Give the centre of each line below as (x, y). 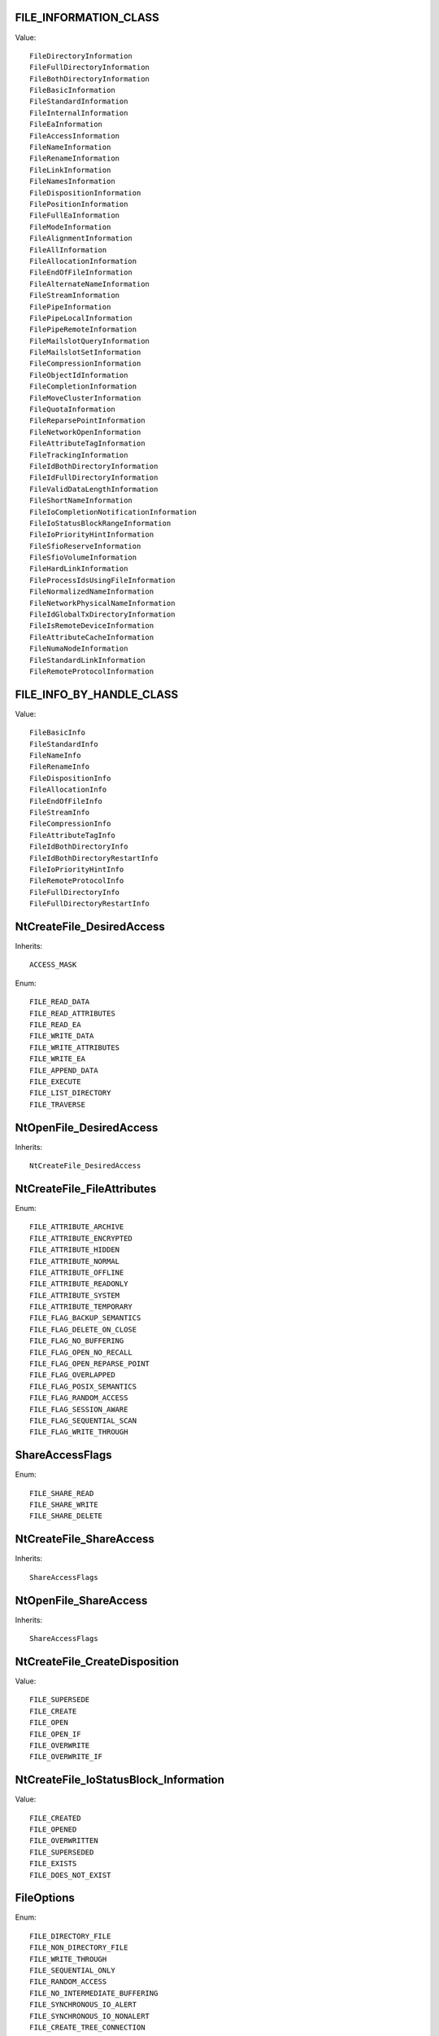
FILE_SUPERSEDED (62, 1852)
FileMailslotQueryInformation (90, 341)
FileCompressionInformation (85, 364)
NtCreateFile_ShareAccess (85, 1539)
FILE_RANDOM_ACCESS (68, 1982)
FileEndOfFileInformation (81, 272)
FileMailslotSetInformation (85, 353)
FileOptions (45, 1898)
